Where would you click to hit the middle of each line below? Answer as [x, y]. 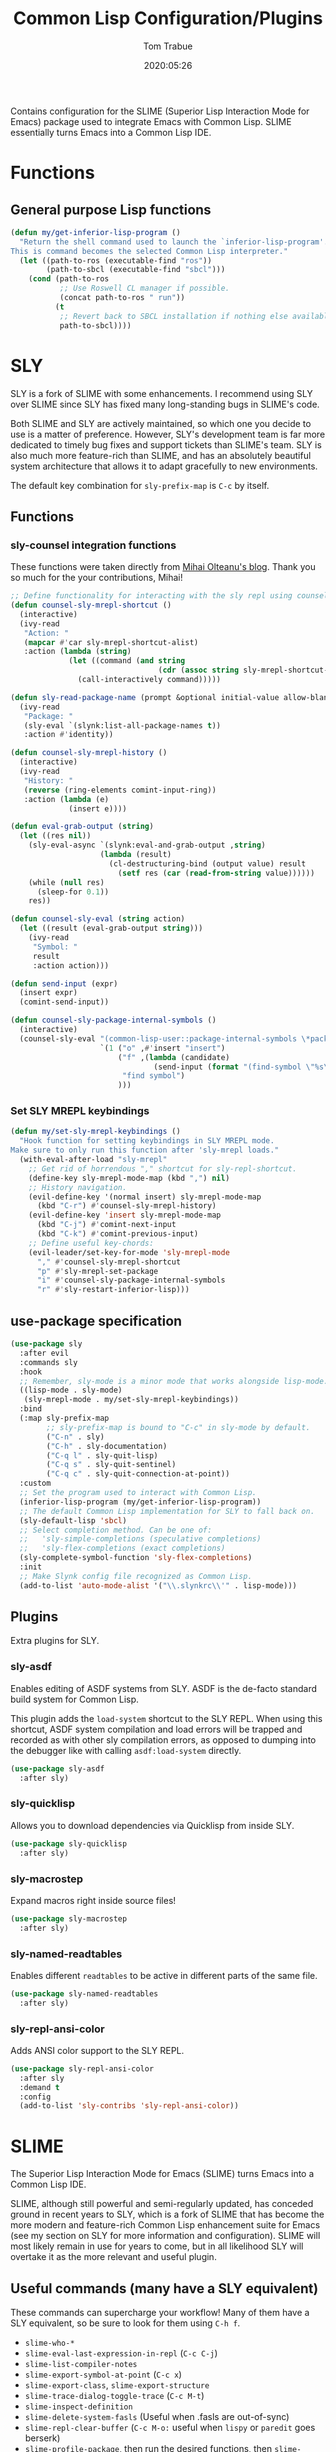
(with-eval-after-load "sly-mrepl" [93, 1160]
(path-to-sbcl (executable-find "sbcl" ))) [136, 270]
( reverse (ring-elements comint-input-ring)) [120, 790]
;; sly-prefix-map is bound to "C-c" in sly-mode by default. [178, 1427]
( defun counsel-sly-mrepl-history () [89, 753]
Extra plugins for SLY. [55, 1641]
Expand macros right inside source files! [93, 1900]
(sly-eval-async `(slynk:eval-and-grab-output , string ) [147, 845]
